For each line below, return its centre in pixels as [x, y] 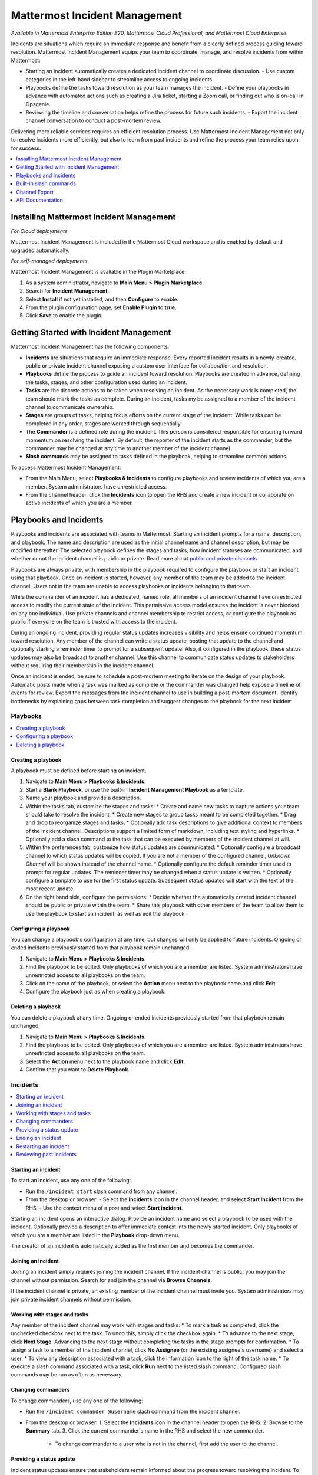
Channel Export [35, 192]
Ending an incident [39, 1138]
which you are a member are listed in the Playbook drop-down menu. [95, 1235]
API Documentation [39, 200]
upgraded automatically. [40, 250]
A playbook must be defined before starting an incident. [79, 771]
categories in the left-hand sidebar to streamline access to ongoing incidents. [120, 79]
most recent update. [50, 889]
